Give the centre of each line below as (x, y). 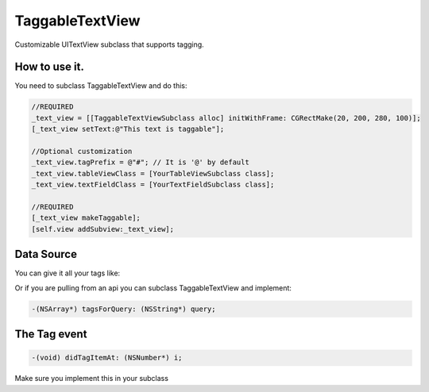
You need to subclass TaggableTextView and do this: (101, 86)
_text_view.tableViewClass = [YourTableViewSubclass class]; (153, 173)
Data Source (46, 254)
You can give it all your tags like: (68, 273)
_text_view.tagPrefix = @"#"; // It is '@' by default (140, 162)
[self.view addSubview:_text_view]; (103, 229)
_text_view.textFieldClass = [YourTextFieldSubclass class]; (153, 185)
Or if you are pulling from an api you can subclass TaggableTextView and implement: (153, 288)
